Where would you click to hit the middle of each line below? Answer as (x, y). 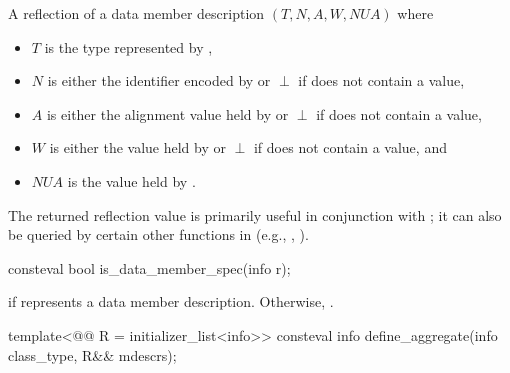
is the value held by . (131, 180)
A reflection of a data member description (136, 13)
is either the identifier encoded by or (159, 80)
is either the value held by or (137, 147)
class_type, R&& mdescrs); (92, 354)
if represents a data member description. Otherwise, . (171, 301)
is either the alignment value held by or (167, 113)
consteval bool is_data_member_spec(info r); (149, 267)
